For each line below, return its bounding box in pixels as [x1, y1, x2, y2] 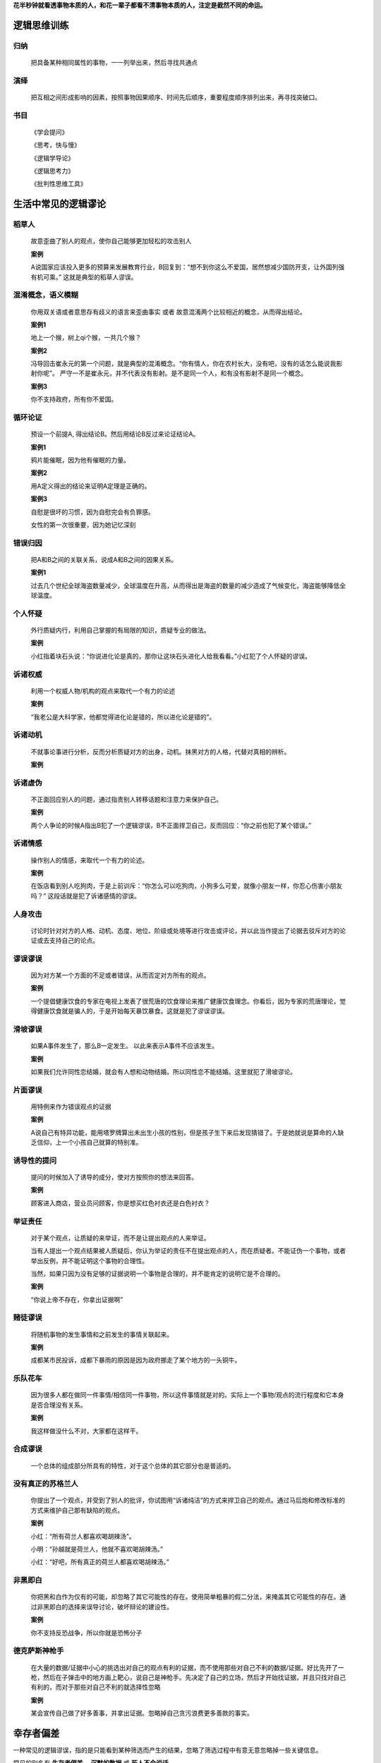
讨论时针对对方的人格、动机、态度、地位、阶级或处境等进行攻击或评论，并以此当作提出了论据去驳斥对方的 [30, 926, 340, 934]
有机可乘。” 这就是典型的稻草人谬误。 [30, 272, 138, 281]
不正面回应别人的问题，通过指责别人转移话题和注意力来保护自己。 [30, 795, 222, 803]
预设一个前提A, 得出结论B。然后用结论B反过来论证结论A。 [30, 430, 200, 439]
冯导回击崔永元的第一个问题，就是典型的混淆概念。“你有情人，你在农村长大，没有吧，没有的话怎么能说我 [30, 360, 337, 368]
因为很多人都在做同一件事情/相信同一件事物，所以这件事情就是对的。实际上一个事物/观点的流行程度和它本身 [30, 1391, 345, 1399]
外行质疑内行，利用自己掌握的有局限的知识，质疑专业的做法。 [30, 626, 210, 635]
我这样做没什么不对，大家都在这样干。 [30, 1427, 143, 1435]
